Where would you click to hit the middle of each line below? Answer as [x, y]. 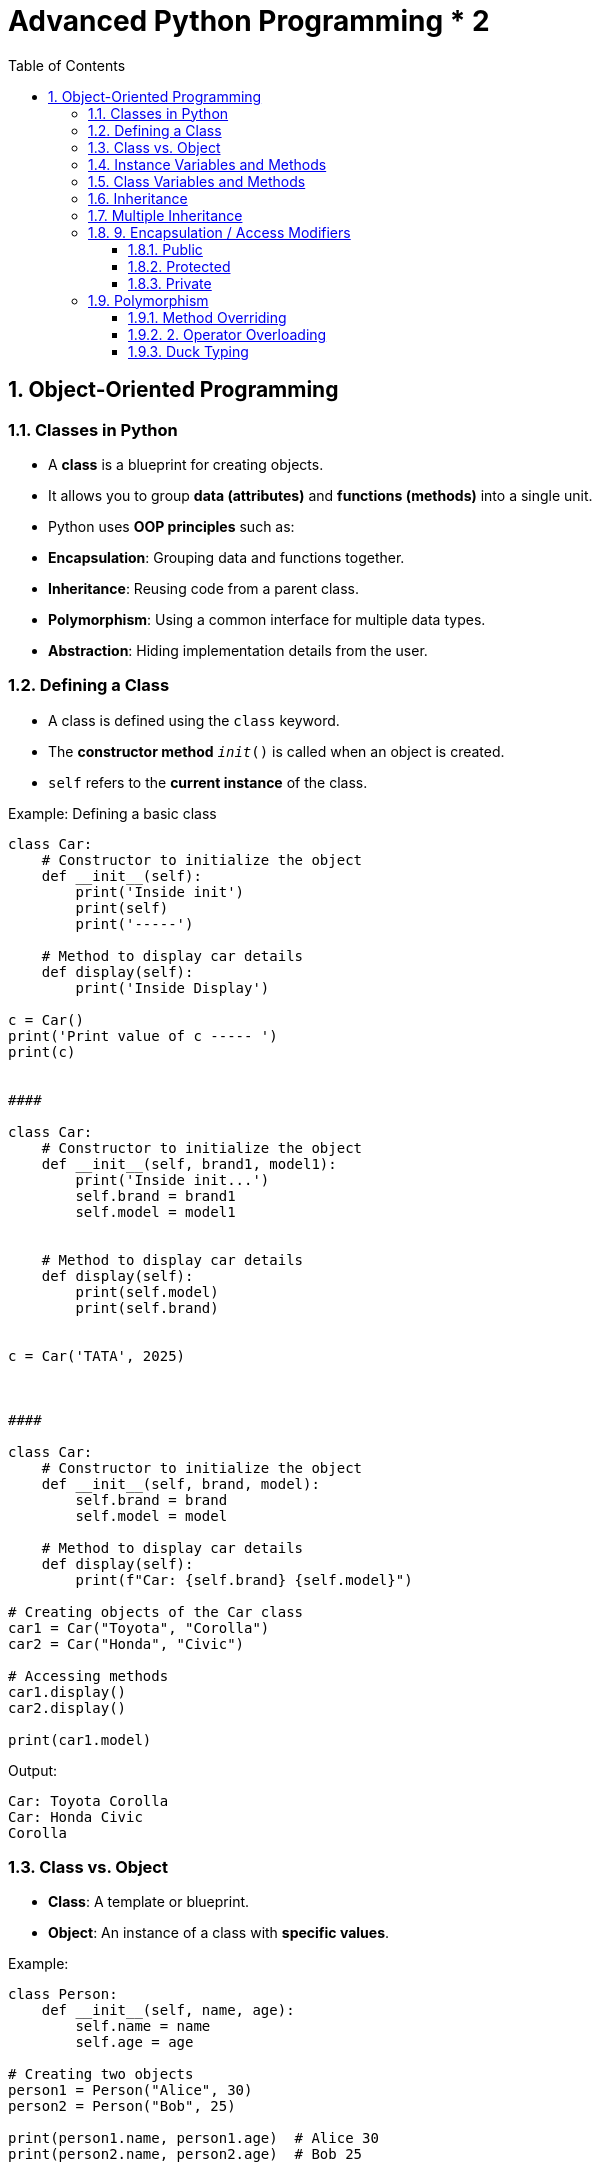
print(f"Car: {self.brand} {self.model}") [244, 1579]
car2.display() [67, 1707]
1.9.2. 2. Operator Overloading [227, 334]
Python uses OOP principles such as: [171, 526]
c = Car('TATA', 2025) [97, 1355]
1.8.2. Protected [179, 266]
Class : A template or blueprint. [149, 1902]
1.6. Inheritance [138, 198]
